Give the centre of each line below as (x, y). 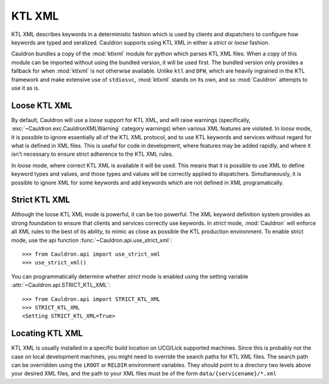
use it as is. (25, 88)
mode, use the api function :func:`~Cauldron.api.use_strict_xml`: (92, 240)
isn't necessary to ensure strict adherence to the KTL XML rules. (92, 154)
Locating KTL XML (47, 334)
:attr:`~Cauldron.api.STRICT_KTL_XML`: (61, 285)
